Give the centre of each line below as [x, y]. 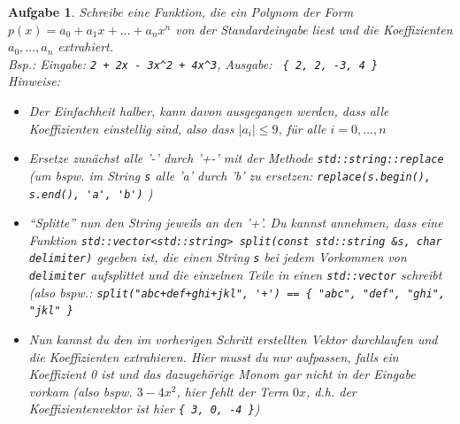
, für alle [302, 128]
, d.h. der [331, 391]
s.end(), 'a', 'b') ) [91, 193]
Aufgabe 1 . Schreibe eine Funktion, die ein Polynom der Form [181, 12]
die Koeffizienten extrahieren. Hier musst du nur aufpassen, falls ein [214, 356]
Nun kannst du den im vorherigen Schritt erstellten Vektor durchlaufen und [233, 339]
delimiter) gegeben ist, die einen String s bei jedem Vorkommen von [218, 257]
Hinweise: [34, 81]
